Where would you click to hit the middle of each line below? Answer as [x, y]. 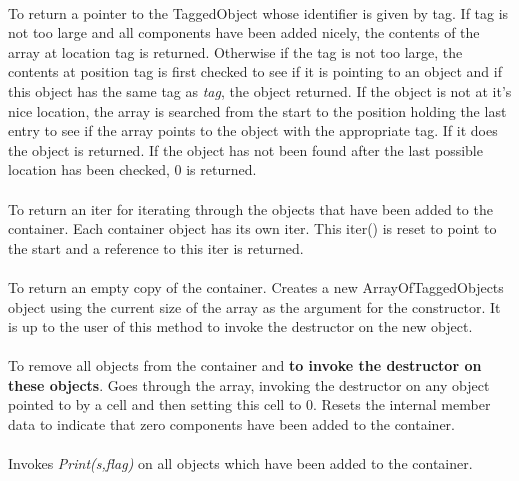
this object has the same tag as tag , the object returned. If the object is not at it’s [260, 90]
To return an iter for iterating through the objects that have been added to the [250, 208]
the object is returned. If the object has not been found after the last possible [245, 149]
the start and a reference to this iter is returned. [156, 247]
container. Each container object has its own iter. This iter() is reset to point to [252, 228]
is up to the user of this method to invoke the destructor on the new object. [240, 326]
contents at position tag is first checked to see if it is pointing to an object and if [255, 71]
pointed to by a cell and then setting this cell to [155, 404]
